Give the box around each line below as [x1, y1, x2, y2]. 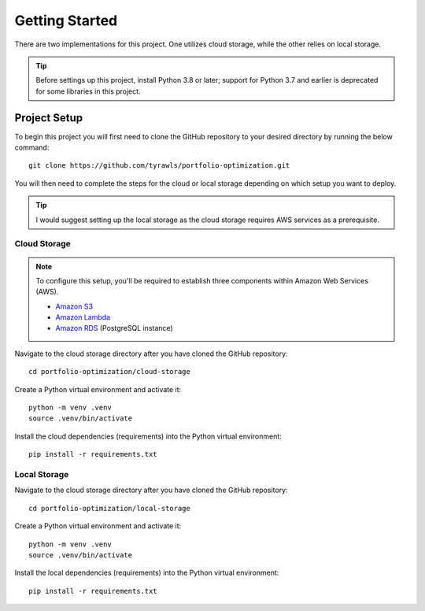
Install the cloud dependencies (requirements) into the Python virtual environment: [14, 431, 283, 441]
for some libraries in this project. [35, 87, 141, 96]
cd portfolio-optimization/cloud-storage [28, 367, 190, 376]
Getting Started [14, 12, 118, 29]
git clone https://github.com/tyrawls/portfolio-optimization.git [28, 161, 290, 170]
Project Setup [14, 111, 83, 124]
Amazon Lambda [55, 313, 110, 322]
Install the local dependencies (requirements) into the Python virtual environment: [14, 568, 279, 578]
